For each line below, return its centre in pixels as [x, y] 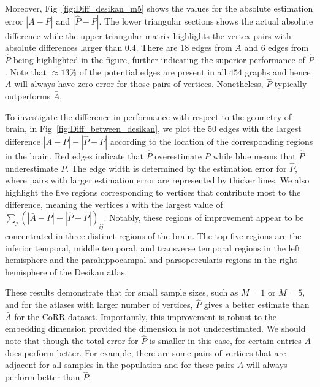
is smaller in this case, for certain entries [225, 341]
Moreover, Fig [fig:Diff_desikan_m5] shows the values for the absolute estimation [159, 8]
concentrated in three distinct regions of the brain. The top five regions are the [153, 235]
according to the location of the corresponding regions [211, 141]
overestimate [178, 156]
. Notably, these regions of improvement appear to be [204, 217]
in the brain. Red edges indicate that [74, 156]
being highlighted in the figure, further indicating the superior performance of [159, 59]
